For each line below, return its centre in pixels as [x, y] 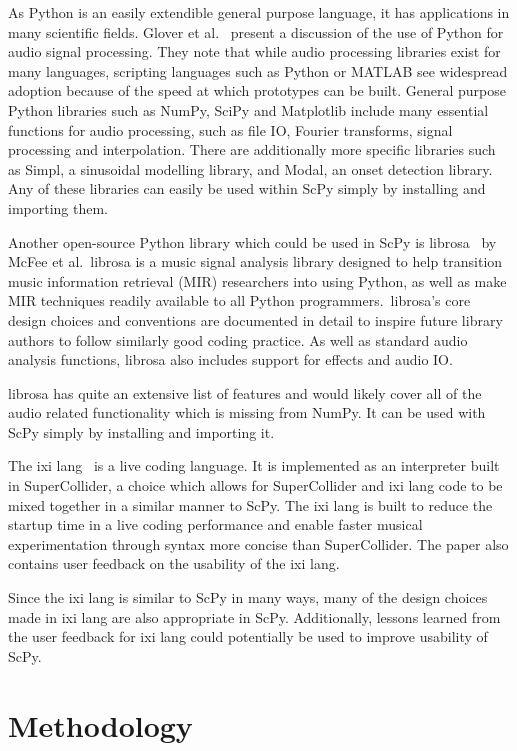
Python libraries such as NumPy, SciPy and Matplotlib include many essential [248, 109]
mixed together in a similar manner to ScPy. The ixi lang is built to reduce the [250, 504]
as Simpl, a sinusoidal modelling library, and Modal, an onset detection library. [250, 168]
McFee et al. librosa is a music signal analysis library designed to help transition [255, 261]
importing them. [58, 207]
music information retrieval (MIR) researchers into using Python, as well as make [257, 280]
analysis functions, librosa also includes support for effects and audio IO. [230, 359]
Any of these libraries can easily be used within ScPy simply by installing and [247, 188]
